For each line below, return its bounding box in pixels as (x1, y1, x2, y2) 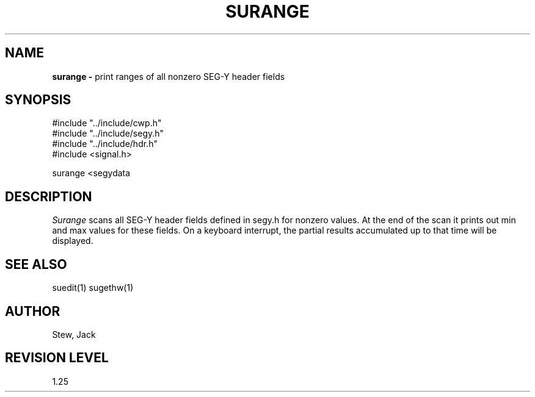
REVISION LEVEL (5, 350, 109, 366)
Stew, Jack (52, 329, 96, 340)
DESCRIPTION (5, 188, 92, 204)
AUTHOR (5, 303, 60, 319)
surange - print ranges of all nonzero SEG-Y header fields (52, 71, 285, 82)
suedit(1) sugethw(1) (52, 282, 134, 293)
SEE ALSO (5, 256, 67, 272)
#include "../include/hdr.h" (52, 138, 158, 149)
